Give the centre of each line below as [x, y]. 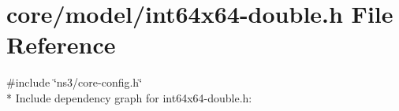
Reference [61, 44]
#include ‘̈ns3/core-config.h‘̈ [75, 82]
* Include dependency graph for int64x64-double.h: [129, 97]
